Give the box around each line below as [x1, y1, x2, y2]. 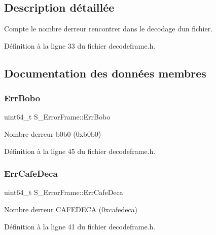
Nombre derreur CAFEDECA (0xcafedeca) [4, 204, 138, 214]
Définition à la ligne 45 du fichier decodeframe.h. [4, 145, 156, 156]
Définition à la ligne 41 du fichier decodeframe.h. [4, 221, 156, 231]
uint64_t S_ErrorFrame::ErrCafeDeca [4, 187, 123, 198]
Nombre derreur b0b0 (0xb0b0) [4, 128, 101, 139]
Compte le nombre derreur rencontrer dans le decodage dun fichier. [4, 23, 213, 34]
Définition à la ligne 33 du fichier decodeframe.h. [4, 40, 156, 51]
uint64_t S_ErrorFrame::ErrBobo [4, 111, 111, 122]
